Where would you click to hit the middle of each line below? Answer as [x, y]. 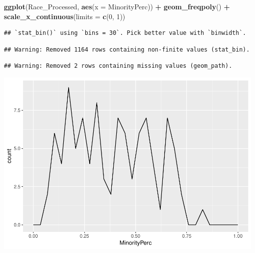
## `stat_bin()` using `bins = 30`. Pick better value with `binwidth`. [125, 33]
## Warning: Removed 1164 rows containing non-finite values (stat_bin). [127, 49]
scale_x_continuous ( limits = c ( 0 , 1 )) [65, 16]
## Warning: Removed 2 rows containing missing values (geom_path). [118, 66]
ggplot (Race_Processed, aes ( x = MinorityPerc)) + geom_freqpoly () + [117, 6]
